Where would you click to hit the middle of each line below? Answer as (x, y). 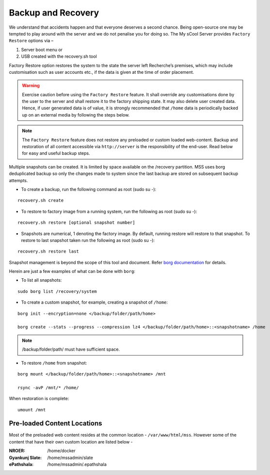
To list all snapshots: (41, 280)
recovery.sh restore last (48, 252)
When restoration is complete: (39, 399)
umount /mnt (32, 410)
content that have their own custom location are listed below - (71, 441)
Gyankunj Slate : (25, 458)
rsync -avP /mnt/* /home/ (48, 388)
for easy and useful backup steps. (56, 153)
